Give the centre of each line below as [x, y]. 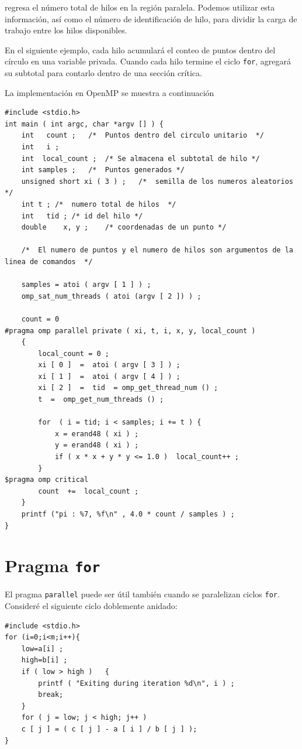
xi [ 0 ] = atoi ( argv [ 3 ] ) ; [109, 365]
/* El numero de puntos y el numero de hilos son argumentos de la [157, 250]
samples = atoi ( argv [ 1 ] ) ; [86, 285]
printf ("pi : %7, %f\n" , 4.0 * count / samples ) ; [128, 514]
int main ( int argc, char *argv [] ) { [84, 124]
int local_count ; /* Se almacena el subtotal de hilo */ [140, 158]
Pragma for [53, 565]
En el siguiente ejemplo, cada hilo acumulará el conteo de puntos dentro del [140, 49]
